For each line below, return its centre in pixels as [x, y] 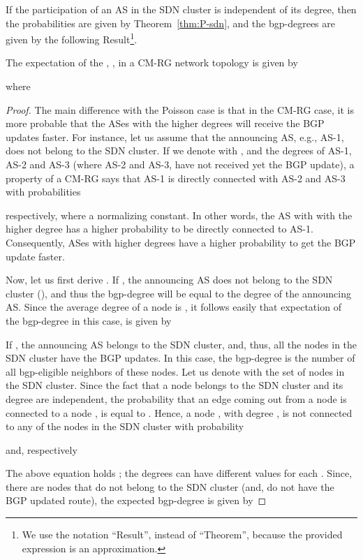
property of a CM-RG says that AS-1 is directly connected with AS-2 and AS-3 [176, 178]
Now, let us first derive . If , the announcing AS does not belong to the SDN [169, 280]
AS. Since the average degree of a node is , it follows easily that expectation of [173, 307]
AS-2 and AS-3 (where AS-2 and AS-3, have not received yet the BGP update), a [180, 164]
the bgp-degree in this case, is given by [89, 320]
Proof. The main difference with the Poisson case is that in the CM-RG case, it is [180, 109]
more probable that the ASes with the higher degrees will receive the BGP [165, 123]
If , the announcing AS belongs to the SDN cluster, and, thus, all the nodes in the [181, 344]
